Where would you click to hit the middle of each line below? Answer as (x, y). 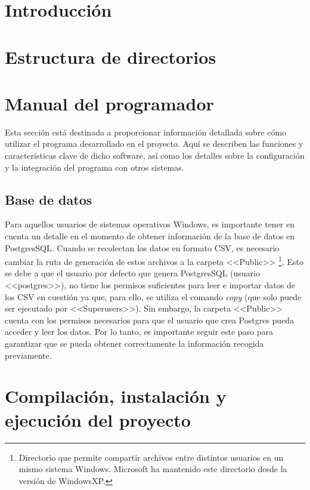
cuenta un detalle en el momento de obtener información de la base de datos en (150, 236)
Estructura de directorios (111, 56)
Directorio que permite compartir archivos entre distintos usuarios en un (151, 457)
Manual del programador (109, 103)
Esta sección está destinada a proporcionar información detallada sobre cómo (146, 132)
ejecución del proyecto (98, 419)
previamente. (28, 355)
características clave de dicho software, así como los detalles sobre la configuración (155, 155)
